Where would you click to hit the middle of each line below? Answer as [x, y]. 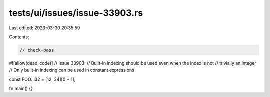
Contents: [19, 37]
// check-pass [37, 50]
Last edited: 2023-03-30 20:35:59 [45, 28]
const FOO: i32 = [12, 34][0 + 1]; [42, 79]
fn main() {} [21, 89]
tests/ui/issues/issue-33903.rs [76, 13]
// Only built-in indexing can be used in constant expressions [72, 70]
